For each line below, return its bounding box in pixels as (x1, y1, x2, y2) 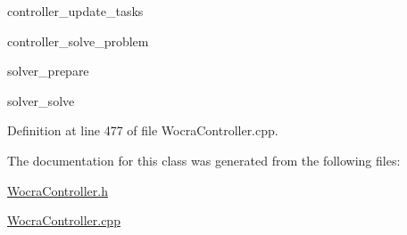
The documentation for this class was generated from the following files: (7, 150, 401, 169)
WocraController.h (7, 181, 108, 199)
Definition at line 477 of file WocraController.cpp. (7, 121, 278, 140)
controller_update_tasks (7, 2, 144, 20)
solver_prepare (7, 61, 89, 80)
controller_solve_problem (7, 31, 149, 50)
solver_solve (7, 91, 75, 109)
